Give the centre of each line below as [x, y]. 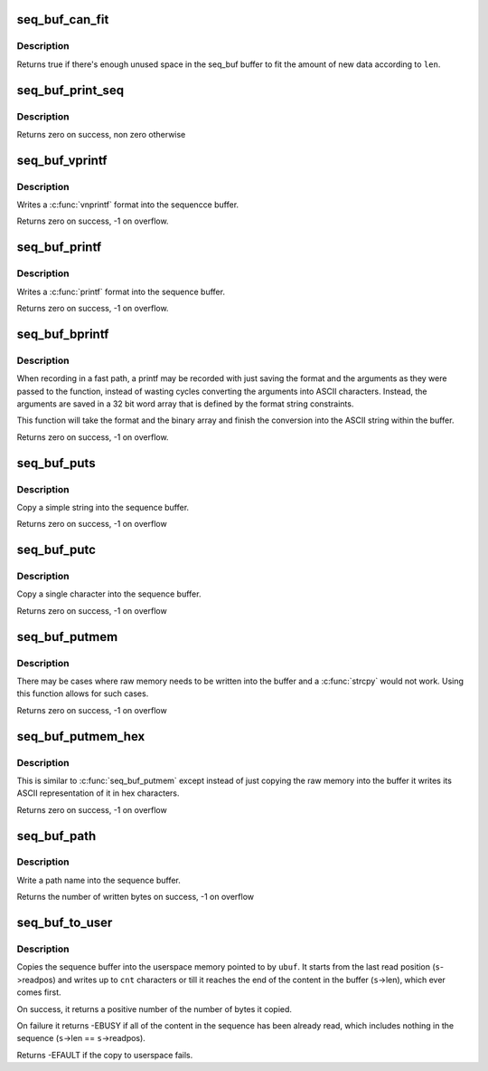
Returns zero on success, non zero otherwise [101, 134]
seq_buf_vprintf [62, 160]
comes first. [39, 992]
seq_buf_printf [59, 248]
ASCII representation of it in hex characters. [98, 793]
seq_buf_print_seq [70, 90]
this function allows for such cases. [83, 693]
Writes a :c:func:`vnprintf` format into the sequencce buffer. [128, 205]
